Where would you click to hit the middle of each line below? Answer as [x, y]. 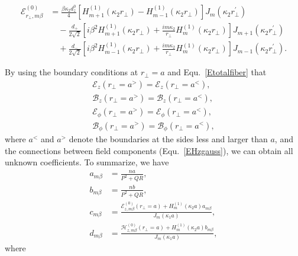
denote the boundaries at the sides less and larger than [168, 139]
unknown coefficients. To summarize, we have [87, 162]
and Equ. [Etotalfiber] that [217, 72]
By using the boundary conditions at [72, 72]
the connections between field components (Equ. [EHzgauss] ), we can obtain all [149, 150]
